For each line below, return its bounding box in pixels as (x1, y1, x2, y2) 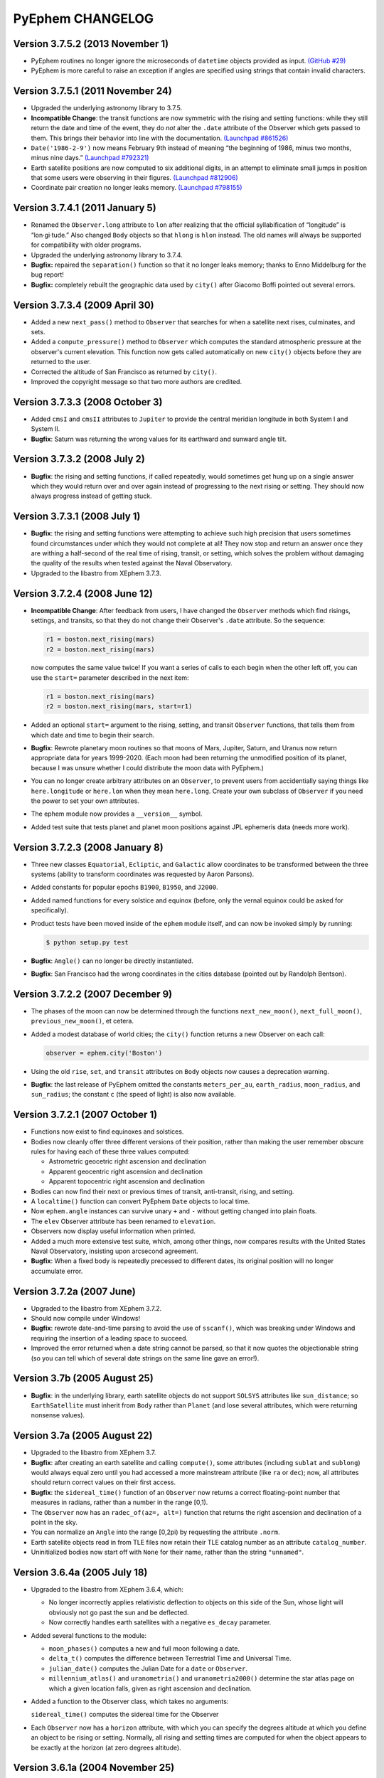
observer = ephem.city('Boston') (46, 1049, 163, 1057)
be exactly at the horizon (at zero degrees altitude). (31, 1743, 181, 1752)
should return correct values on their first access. (31, 1478, 176, 1486)
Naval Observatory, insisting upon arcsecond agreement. (31, 1247, 198, 1255)
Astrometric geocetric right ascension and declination (48, 1157, 206, 1166)
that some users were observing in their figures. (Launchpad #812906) (31, 174, 238, 182)
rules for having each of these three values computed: (31, 1147, 190, 1156)
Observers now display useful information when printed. (31, 1227, 196, 1235)
